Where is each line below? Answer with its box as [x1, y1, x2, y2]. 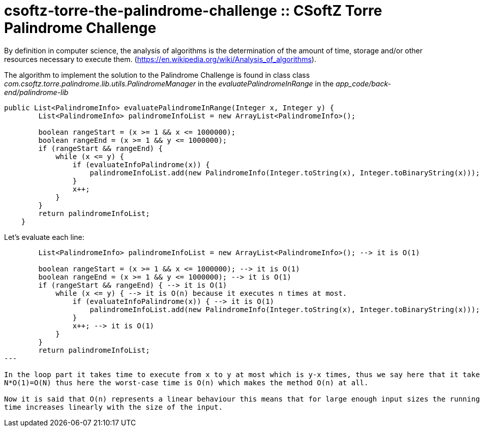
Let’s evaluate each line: [4, 232, 84, 241]
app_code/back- [336, 79, 391, 88]
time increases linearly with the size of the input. [4, 403, 223, 411]
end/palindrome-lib [4, 87, 69, 97]
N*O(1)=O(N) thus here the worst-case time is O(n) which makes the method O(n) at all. [4, 378, 369, 387]
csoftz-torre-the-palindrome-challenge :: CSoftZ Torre [4, 2, 382, 19]
